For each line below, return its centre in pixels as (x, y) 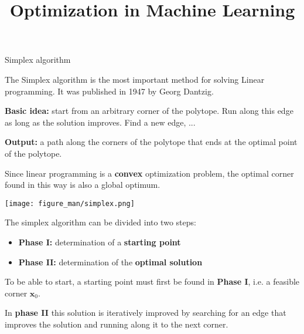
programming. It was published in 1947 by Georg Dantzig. (109, 91)
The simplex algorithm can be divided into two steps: (100, 222)
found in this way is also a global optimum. (83, 185)
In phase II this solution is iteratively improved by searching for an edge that (146, 313)
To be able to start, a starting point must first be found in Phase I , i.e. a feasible (152, 281)
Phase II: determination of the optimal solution (110, 262)
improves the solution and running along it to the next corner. (117, 324)
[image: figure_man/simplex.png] (70, 203)
